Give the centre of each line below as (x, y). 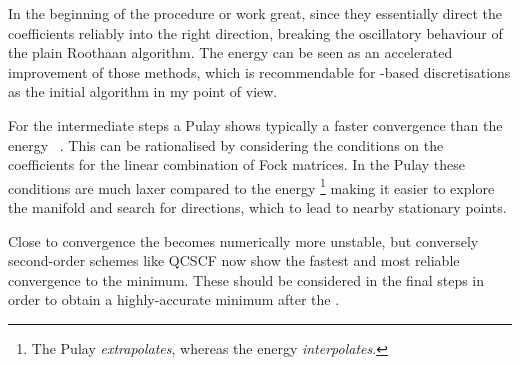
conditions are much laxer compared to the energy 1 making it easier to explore (251, 186)
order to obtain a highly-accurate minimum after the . (174, 299)
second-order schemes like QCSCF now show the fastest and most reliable (234, 260)
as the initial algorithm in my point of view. (143, 91)
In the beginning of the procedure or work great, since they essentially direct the (255, 13)
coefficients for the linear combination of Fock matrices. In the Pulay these (236, 164)
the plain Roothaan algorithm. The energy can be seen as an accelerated (230, 52)
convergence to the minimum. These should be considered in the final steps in (246, 279)
